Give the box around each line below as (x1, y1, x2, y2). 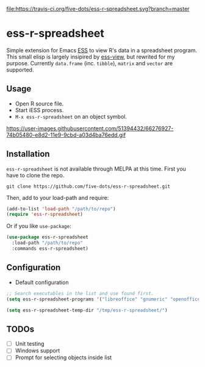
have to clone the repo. (6, 171, 65, 179)
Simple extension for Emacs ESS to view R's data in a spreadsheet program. (6, 46, 197, 54)
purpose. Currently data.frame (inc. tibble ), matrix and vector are (6, 59, 173, 66)
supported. (6, 66, 34, 73)
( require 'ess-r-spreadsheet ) (6, 212, 84, 218)
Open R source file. (15, 100, 64, 107)
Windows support (15, 347, 60, 354)
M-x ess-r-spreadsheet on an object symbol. (15, 113, 127, 120)
